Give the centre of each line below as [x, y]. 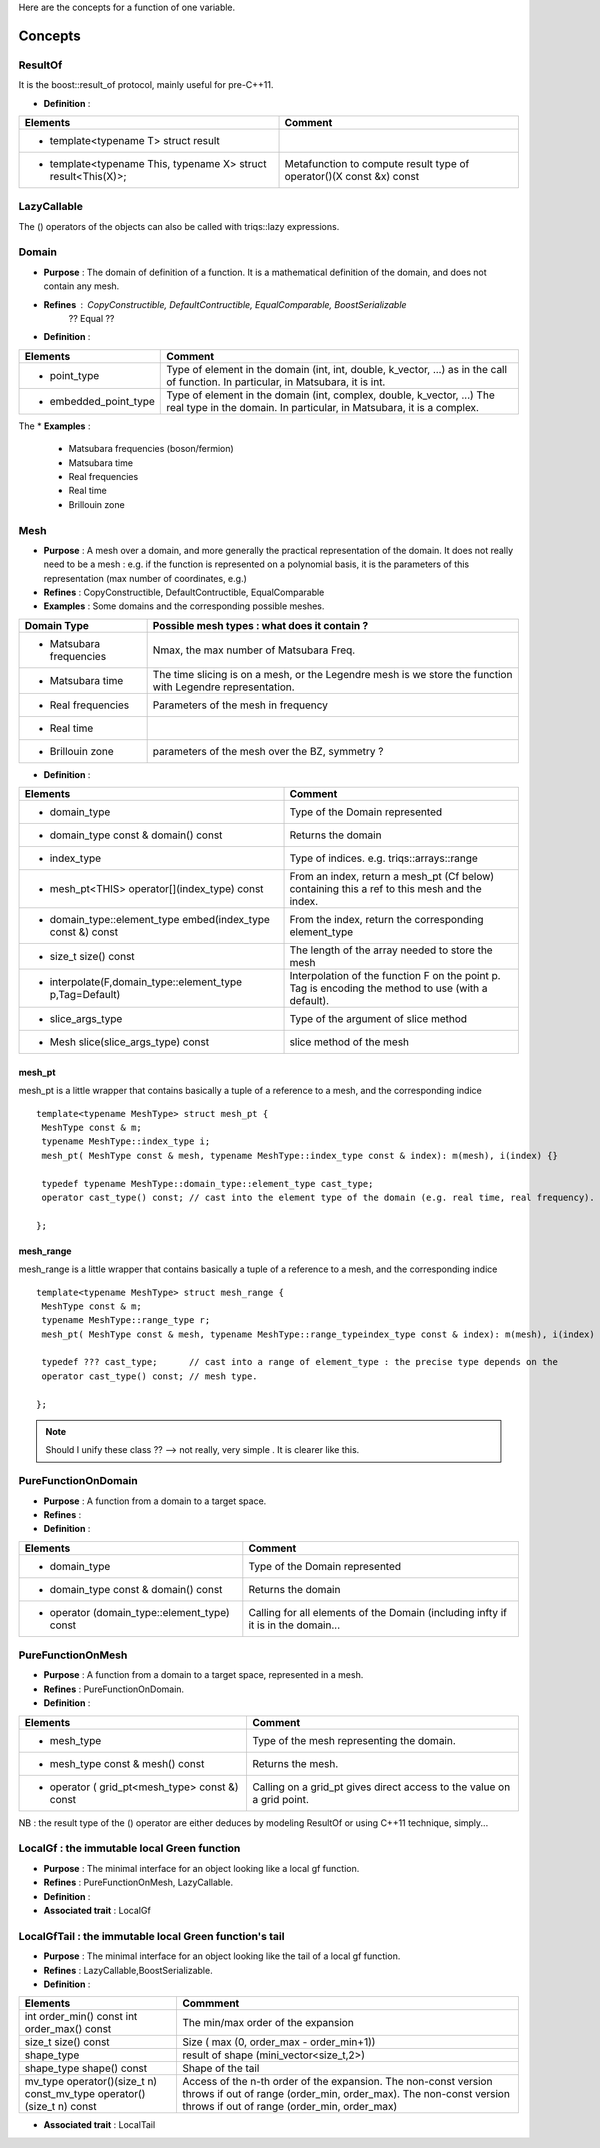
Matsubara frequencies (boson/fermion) [151, 449]
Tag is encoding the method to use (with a [388, 988]
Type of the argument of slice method [378, 1019]
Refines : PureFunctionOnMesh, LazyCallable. [138, 1882]
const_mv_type [59, 2094]
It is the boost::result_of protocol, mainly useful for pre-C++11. [146, 85]
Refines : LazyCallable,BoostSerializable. [128, 1970]
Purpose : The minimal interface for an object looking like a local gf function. [201, 1868]
